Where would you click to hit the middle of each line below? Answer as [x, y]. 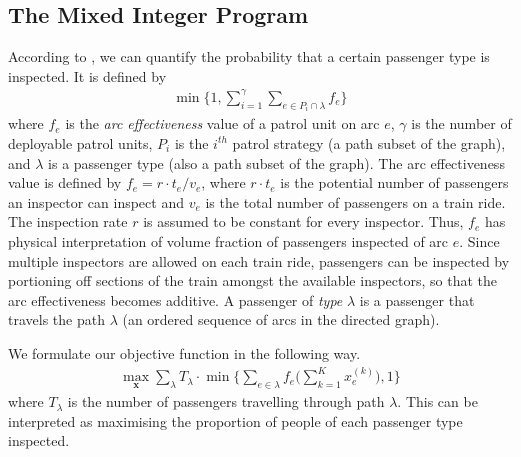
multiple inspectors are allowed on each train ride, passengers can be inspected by [259, 260]
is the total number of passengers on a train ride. [355, 201]
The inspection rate [68, 221]
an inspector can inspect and [96, 201]
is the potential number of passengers [394, 182]
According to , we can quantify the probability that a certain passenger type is [249, 56]
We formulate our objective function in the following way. [184, 352]
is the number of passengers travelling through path [226, 401]
